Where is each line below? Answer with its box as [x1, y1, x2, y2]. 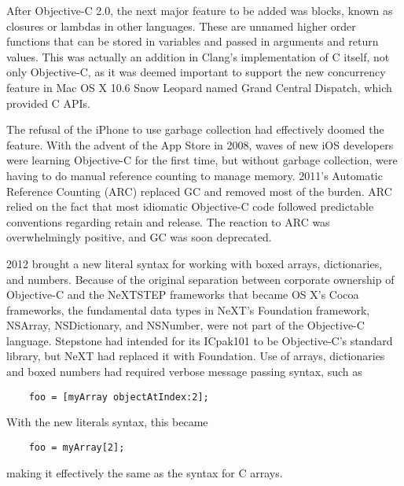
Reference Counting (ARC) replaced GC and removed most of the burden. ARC [6, 182, 392, 199]
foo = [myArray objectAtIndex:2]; [28, 391, 209, 403]
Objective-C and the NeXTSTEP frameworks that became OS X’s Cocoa [6, 286, 359, 303]
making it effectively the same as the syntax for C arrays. [6, 464, 283, 480]
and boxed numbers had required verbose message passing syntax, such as [6, 363, 362, 380]
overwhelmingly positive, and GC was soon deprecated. [6, 229, 272, 245]
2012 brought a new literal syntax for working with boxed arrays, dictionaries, [6, 255, 383, 271]
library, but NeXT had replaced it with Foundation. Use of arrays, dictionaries [6, 348, 385, 364]
